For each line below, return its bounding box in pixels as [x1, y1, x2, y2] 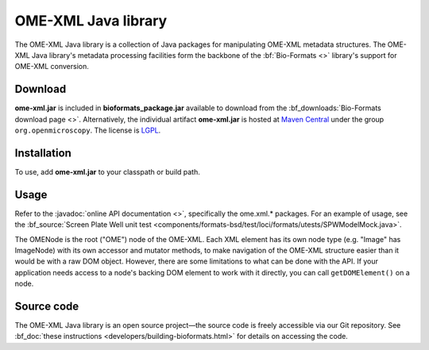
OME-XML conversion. [14, 62, 89, 71]
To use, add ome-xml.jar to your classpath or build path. [14, 167, 200, 176]
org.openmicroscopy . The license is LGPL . [14, 125, 161, 135]
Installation [14, 146, 71, 160]
